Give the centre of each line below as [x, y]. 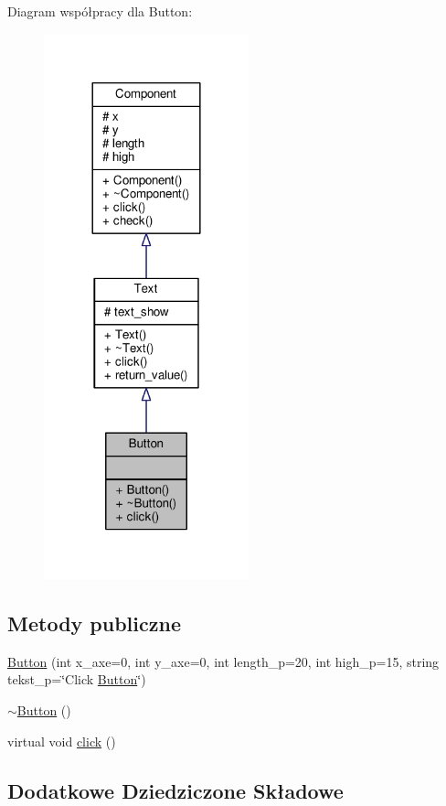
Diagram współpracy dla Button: [100, 11]
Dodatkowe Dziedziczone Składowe [175, 790]
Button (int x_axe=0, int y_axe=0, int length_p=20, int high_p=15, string [223, 661]
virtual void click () [62, 741]
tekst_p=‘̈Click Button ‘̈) [77, 679]
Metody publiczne [94, 623]
